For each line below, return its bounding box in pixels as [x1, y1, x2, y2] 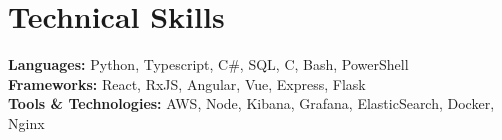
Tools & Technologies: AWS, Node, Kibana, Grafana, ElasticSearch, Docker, [8, 93, 495, 114]
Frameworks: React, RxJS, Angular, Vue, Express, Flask [8, 73, 366, 94]
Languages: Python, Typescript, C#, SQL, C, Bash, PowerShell [8, 54, 409, 75]
